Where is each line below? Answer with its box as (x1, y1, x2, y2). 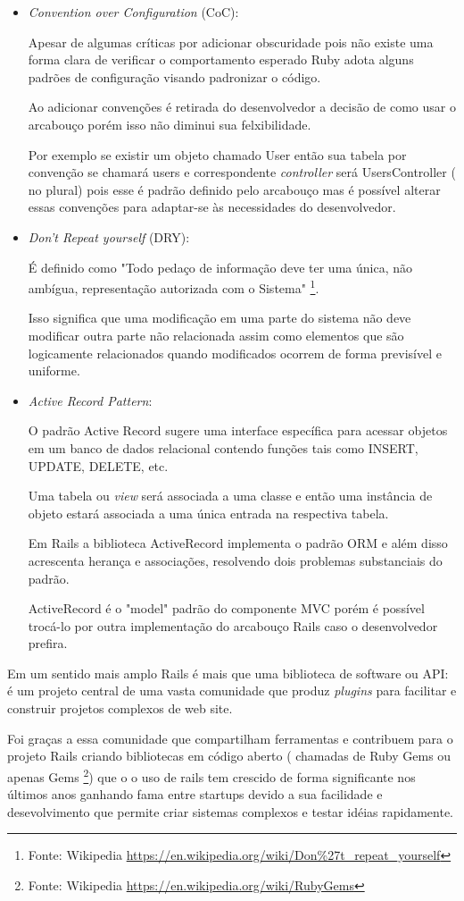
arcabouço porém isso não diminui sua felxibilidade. (28, 114, 311, 133)
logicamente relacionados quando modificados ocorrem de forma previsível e (28, 343, 442, 362)
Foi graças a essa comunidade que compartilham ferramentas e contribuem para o (7, 728, 453, 747)
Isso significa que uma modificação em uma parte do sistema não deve (28, 308, 411, 327)
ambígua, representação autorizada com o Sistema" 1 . (28, 276, 319, 297)
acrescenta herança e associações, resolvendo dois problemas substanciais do (28, 551, 443, 569)
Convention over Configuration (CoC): (28, 3, 239, 21)
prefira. (28, 634, 68, 653)
